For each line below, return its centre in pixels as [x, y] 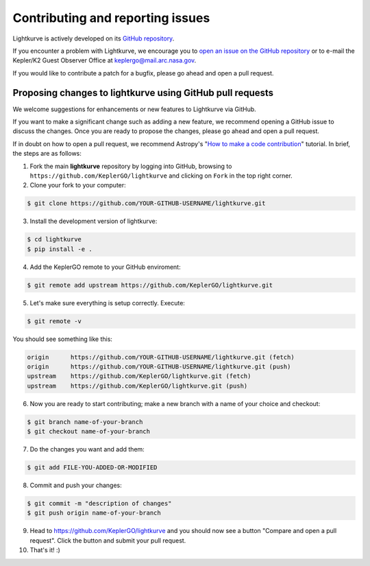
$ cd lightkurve [54, 239]
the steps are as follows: [47, 154]
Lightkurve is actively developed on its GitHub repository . [94, 38]
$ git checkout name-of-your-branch [89, 432]
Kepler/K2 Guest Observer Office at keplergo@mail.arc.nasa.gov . [104, 60]
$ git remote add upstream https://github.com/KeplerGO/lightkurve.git [150, 285]
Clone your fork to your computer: [78, 185]
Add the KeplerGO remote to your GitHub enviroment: [105, 267]
